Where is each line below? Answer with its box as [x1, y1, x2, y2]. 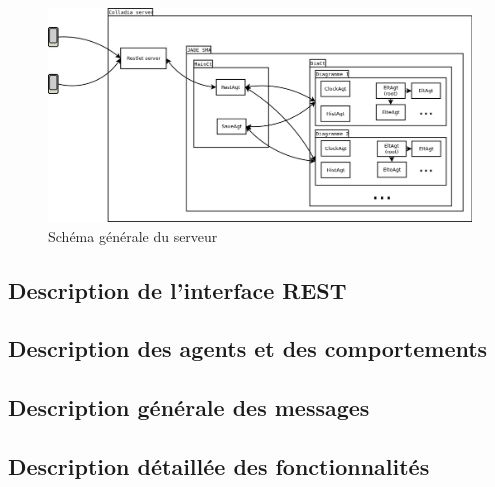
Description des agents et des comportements [8, 333, 488, 364]
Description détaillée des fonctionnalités [8, 450, 430, 481]
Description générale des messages [8, 392, 370, 423]
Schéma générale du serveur [48, 225, 218, 246]
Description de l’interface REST [8, 274, 347, 305]
